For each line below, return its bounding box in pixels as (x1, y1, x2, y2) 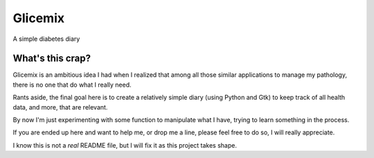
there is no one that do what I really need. (12, 80, 132, 89)
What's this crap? (12, 53, 91, 64)
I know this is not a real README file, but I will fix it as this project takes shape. (12, 141, 237, 149)
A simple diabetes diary (12, 35, 80, 43)
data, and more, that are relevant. (12, 103, 108, 111)
